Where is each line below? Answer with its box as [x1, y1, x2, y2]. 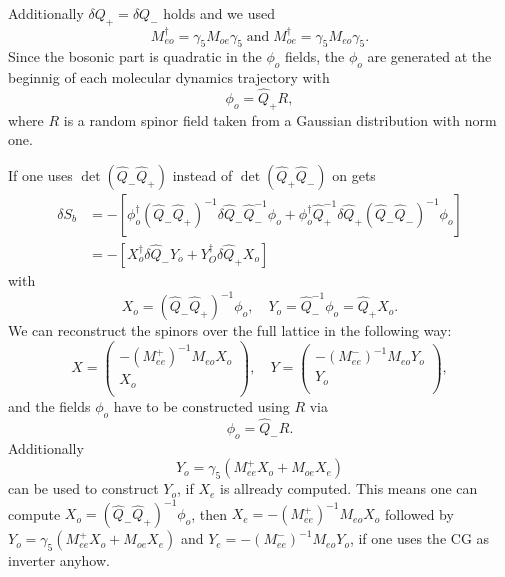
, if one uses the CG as [349, 528, 490, 549]
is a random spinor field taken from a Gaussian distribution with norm [63, 109, 497, 130]
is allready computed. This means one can [220, 478, 478, 499]
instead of [172, 164, 233, 185]
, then [191, 503, 228, 524]
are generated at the [367, 46, 492, 67]
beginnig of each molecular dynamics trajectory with [8, 67, 330, 88]
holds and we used [163, 3, 276, 23]
